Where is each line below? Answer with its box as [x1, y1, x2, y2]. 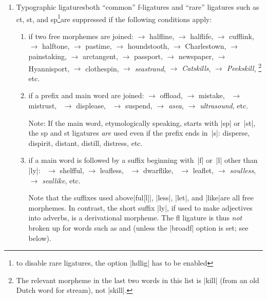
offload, [160, 90, 183, 101]
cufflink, [229, 30, 254, 41]
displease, [76, 100, 106, 111]
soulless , [230, 165, 256, 176]
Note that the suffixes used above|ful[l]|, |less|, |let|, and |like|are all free [28, 192, 254, 203]
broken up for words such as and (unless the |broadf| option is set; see [28, 222, 249, 233]
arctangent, [83, 51, 118, 62]
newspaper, [178, 51, 214, 62]
